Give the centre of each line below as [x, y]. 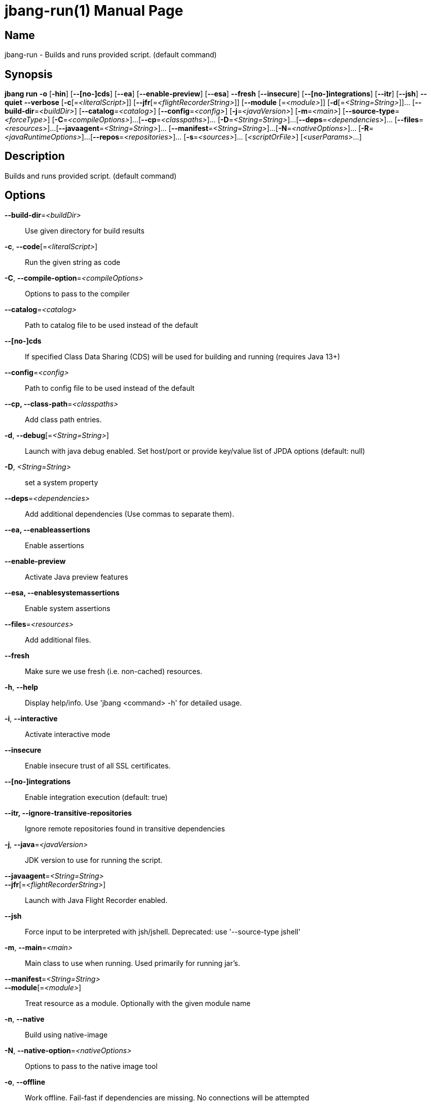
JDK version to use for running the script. [94, 860]
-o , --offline [25, 1082]
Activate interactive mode [68, 734]
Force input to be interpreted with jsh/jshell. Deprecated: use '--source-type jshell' [163, 931]
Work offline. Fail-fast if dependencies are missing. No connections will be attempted [167, 1097]
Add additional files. [58, 640]
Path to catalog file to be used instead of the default [112, 325]
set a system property [62, 482]
